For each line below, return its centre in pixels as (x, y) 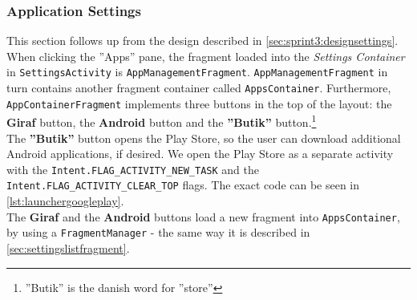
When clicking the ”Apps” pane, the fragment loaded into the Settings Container (206, 56)
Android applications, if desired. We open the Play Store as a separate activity (200, 154)
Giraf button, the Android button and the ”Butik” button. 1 (162, 121)
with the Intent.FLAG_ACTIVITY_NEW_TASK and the (133, 169)
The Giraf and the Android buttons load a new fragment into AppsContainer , (203, 216)
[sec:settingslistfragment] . (68, 248)
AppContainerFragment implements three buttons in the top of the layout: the (199, 103)
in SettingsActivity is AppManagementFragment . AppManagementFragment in (197, 72)
